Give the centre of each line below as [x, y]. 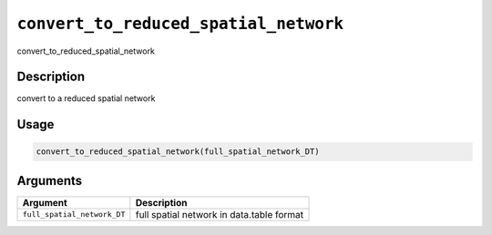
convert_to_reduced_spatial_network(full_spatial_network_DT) [178, 152]
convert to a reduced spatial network [86, 98]
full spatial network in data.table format [220, 214]
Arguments [50, 181]
